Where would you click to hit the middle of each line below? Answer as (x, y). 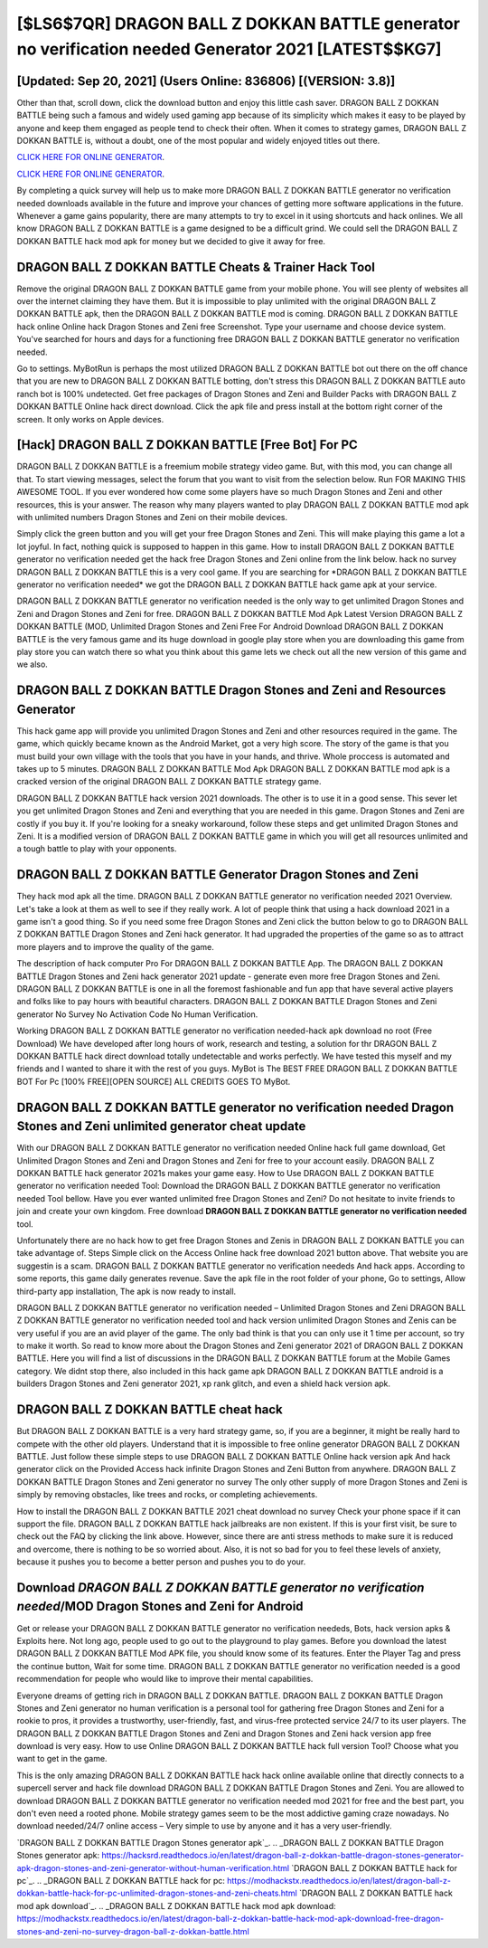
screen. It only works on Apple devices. (90, 419)
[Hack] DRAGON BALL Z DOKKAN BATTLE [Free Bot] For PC (188, 445)
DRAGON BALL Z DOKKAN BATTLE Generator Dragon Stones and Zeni (218, 874)
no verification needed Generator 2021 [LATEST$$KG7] (229, 49)
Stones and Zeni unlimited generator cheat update (161, 1126)
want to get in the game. (62, 1759)
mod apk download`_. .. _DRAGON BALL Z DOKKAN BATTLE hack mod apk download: (176, 1905)
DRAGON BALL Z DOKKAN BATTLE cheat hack (150, 1410)
